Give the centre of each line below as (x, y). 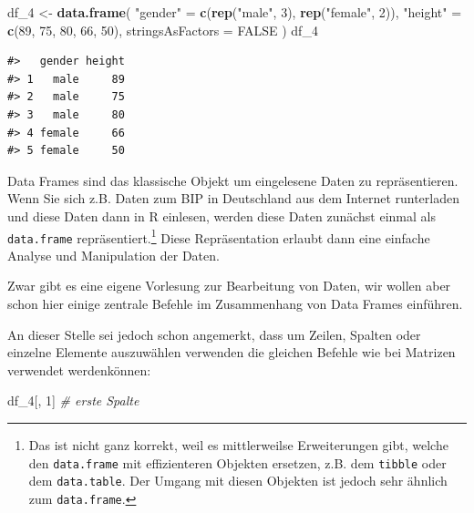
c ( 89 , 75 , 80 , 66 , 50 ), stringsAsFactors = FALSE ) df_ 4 (163, 30)
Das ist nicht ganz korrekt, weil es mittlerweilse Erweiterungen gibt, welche (238, 445)
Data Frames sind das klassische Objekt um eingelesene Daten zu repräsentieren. (233, 180)
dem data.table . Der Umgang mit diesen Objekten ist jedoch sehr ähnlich (238, 481)
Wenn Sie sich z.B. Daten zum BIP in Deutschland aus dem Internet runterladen (233, 198)
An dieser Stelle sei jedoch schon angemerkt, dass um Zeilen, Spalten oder (214, 334)
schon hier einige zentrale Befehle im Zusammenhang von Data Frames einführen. (235, 304)
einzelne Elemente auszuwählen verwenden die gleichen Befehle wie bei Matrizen (232, 352)
